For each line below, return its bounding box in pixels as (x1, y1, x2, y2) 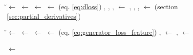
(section (154, 1, 178, 11)
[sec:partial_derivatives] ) (7, 11, 81, 21)
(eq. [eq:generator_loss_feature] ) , (58, 27, 161, 37)
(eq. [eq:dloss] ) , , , (58, 1, 114, 11)
